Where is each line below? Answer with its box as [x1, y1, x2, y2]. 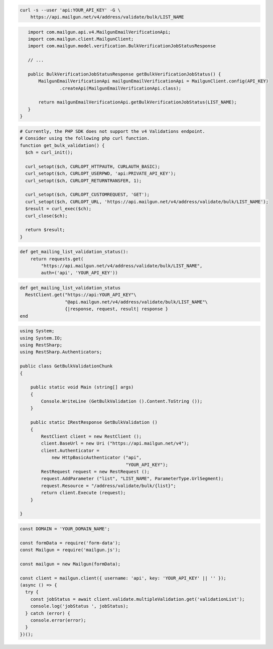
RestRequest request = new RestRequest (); [41, 469, 150, 475]
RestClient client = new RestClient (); [41, 434, 142, 439]
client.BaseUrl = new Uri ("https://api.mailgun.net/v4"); [41, 440, 190, 446]
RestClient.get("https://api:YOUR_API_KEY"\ [25, 292, 136, 298]
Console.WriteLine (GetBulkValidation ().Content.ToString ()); [41, 399, 203, 404]
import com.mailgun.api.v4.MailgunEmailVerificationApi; [28, 29, 171, 35]
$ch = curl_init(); [25, 150, 73, 155]
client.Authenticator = [41, 447, 100, 453]
